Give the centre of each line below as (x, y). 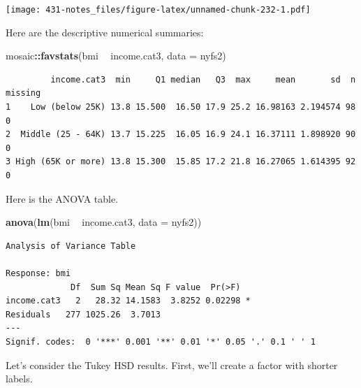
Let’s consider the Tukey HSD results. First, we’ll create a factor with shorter (172, 365)
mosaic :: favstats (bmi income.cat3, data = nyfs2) (116, 56)
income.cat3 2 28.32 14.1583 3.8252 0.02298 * (128, 301)
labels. (19, 379)
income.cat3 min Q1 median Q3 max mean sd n (203, 79)
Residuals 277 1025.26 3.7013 (83, 314)
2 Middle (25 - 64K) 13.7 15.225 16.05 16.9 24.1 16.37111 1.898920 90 (181, 135)
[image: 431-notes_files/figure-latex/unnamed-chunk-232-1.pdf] (158, 10)
